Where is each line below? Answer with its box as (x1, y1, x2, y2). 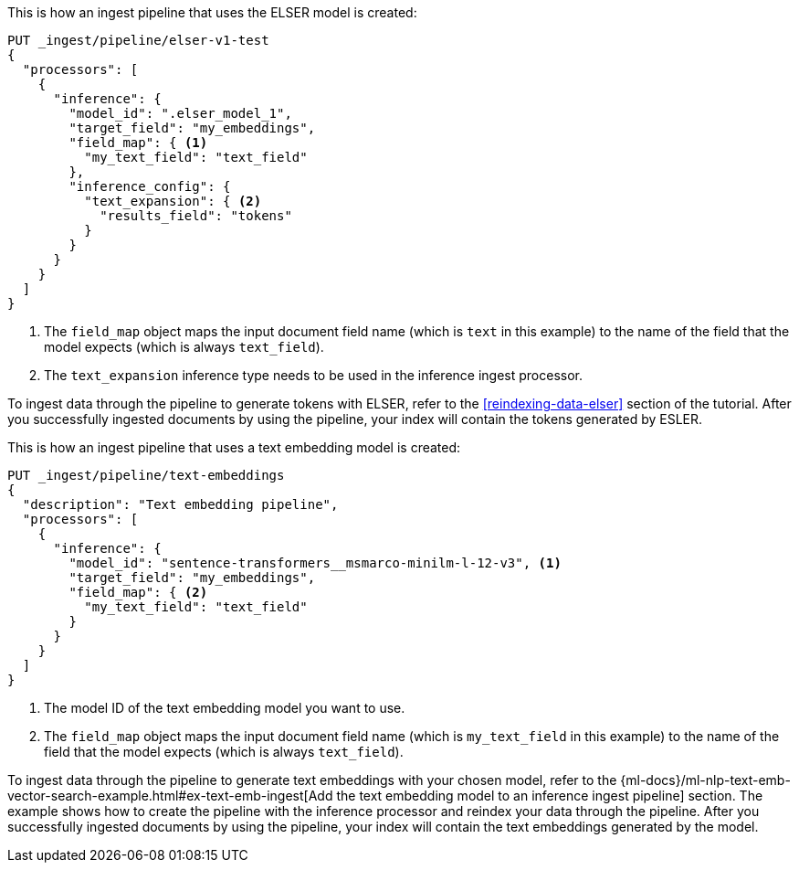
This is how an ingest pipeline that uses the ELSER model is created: (7, 5, 417, 20)
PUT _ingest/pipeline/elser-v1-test (7, 33, 269, 48)
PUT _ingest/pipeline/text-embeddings (7, 468, 285, 483)
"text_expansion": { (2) (84, 194, 262, 208)
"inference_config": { (68, 179, 231, 194)
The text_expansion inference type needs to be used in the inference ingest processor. (44, 367, 583, 383)
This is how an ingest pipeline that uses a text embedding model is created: (7, 440, 461, 455)
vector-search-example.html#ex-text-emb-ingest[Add (7, 788, 333, 803)
